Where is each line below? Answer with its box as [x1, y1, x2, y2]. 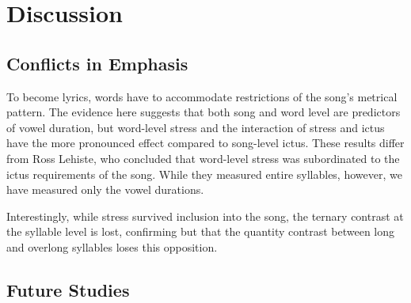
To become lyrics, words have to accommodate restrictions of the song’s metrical [6, 88, 398, 104]
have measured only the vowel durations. [6, 181, 204, 198]
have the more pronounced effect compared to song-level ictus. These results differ [6, 134, 405, 151]
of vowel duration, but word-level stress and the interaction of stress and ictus [6, 119, 385, 135]
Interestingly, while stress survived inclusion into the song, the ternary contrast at [6, 207, 404, 224]
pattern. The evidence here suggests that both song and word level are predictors [6, 104, 401, 120]
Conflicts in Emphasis [6, 51, 188, 75]
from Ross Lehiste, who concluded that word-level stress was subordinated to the [6, 150, 400, 166]
